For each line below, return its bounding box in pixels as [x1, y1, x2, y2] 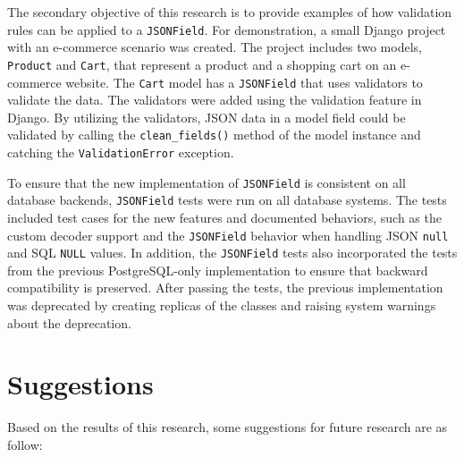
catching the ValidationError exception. [7, 143, 234, 161]
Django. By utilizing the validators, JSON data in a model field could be [7, 107, 406, 126]
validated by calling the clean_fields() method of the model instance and [7, 125, 421, 144]
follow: [7, 435, 43, 453]
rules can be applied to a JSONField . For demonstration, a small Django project [7, 20, 446, 38]
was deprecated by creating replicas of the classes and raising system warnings [7, 296, 436, 315]
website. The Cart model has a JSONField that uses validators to [65, 72, 423, 91]
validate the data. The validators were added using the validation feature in [7, 90, 422, 109]
